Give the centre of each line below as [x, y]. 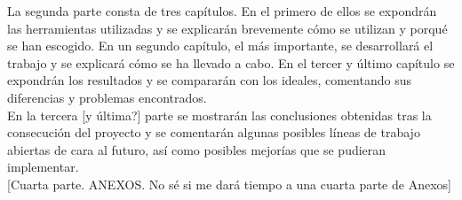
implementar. [43, 167]
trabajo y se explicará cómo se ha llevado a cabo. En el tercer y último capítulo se [231, 62]
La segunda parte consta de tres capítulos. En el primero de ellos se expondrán [222, 11]
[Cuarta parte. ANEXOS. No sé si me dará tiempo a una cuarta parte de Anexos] [229, 184]
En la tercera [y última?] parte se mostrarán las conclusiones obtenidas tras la [219, 115]
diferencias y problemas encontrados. [107, 97]
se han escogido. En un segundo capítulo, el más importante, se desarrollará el [220, 46]
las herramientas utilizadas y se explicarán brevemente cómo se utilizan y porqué [227, 28]
